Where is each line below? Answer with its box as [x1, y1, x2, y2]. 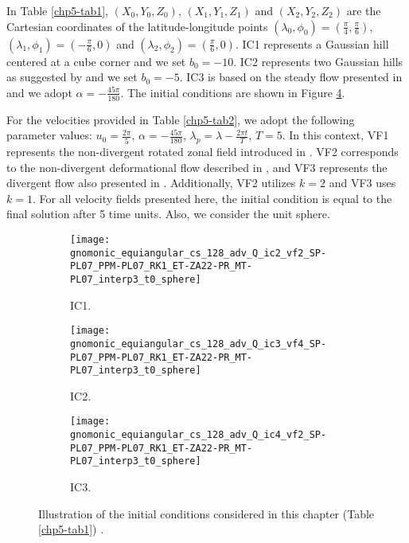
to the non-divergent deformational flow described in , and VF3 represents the [6, 158, 388, 175]
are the [346, 2, 381, 18]
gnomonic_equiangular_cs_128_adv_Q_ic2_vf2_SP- [70, 247, 327, 259]
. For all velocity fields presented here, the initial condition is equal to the [32, 189, 392, 206]
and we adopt [6, 84, 72, 100]
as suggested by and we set [6, 68, 138, 85]
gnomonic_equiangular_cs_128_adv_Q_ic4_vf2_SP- [70, 429, 327, 441]
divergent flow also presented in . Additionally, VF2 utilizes [6, 174, 296, 191]
